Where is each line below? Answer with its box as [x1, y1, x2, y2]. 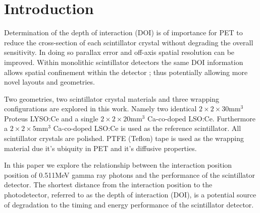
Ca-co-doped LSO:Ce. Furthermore [147, 113, 255, 123]
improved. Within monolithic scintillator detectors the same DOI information [4, 56, 243, 67]
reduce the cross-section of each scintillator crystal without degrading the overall [4, 37, 253, 47]
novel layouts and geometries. [4, 77, 95, 87]
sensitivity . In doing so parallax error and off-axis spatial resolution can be [4, 47, 235, 57]
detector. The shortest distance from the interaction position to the [4, 179, 213, 190]
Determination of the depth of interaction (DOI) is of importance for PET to [4, 27, 243, 38]
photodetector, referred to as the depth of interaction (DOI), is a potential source [4, 189, 256, 200]
